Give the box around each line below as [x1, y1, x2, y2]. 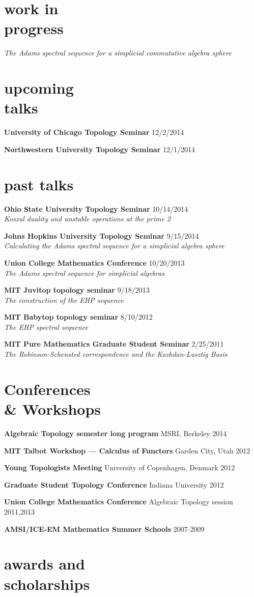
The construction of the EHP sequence [4, 294, 124, 305]
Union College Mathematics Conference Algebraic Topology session [4, 496, 233, 507]
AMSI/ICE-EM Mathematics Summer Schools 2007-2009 [4, 523, 205, 534]
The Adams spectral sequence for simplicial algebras [4, 267, 165, 278]
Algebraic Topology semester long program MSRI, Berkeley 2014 [4, 428, 227, 438]
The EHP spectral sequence [4, 321, 88, 332]
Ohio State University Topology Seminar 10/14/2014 [4, 203, 188, 214]
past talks [4, 174, 74, 194]
